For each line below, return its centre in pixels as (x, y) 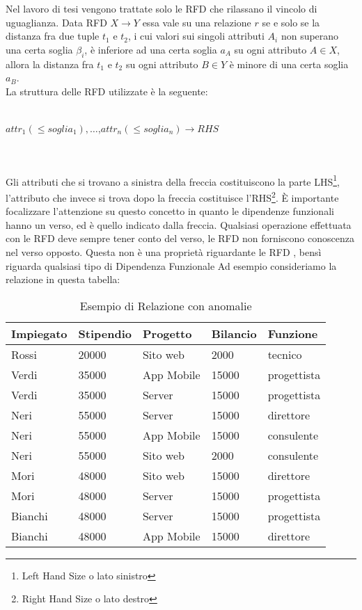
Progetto (167, 333)
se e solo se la (291, 22)
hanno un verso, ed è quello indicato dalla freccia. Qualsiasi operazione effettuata (179, 224)
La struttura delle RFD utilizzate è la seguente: (107, 91)
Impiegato (39, 333)
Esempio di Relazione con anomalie (166, 305)
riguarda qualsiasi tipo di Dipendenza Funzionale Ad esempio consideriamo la (171, 265)
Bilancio (234, 333)
